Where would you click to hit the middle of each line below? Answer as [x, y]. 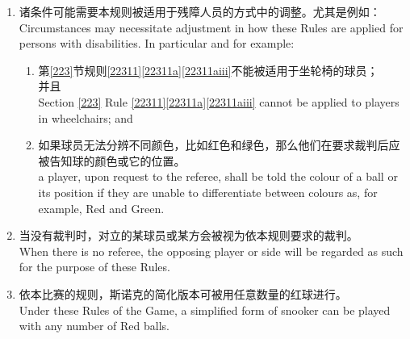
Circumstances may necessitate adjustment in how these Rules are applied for [211, 27]
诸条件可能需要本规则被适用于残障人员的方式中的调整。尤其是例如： [200, 11]
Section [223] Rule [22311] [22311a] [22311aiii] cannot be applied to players [219, 101]
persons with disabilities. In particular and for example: [157, 43]
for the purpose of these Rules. [94, 267]
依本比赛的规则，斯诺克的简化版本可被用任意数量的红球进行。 [183, 293]
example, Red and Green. [101, 208]
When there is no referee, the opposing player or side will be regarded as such [211, 251]
